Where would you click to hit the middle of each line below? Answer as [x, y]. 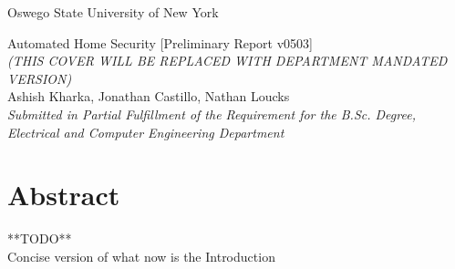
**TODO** [40, 238]
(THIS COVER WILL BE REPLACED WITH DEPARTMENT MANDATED [227, 61]
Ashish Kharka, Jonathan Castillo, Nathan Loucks [149, 96]
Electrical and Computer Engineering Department [146, 132]
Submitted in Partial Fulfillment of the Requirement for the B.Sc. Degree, [212, 114]
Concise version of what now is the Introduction [141, 256]
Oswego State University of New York [113, 12]
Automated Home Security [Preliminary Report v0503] [160, 42]
